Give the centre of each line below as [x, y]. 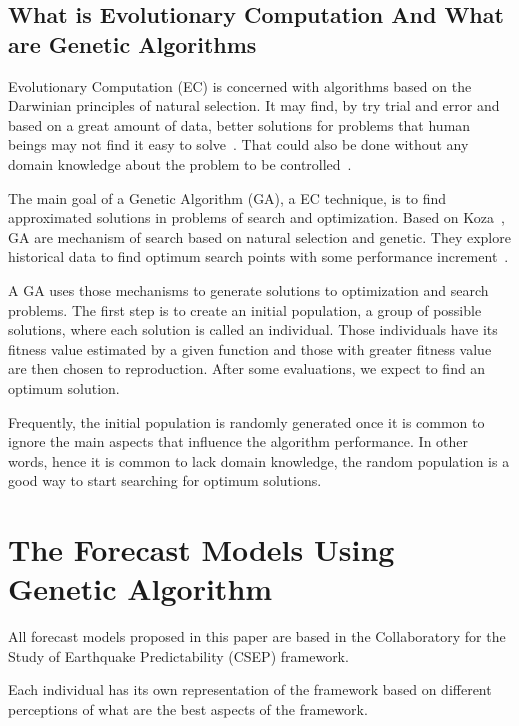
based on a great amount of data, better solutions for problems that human [239, 124]
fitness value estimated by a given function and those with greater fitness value [250, 348]
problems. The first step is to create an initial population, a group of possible [245, 309]
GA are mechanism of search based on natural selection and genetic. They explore [259, 236]
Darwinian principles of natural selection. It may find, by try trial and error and [254, 105]
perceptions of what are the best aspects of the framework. [188, 708]
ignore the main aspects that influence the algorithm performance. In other [238, 441]
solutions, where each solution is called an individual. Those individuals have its [253, 329]
